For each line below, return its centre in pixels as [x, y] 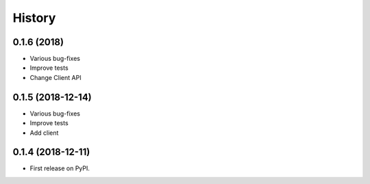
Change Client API [56, 77]
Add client [44, 133]
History [34, 18]
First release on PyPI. [60, 168]
